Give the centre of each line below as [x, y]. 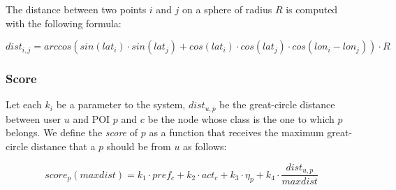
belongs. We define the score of [72, 132]
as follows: [205, 146]
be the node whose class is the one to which [241, 118]
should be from [139, 146]
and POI [91, 118]
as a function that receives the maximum [236, 132]
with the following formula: [64, 23]
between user [34, 118]
